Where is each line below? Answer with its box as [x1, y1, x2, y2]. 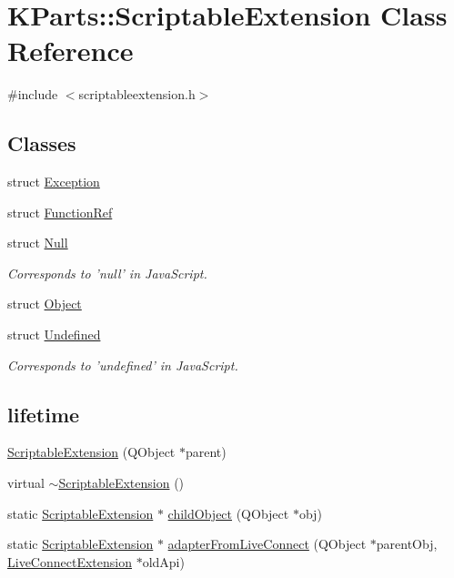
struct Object [7, 294, 82, 313]
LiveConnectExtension [7, 552, 132, 571]
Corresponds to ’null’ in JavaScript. [7, 263, 207, 282]
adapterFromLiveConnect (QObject [167, 534, 367, 553]
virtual [7, 473, 45, 492]
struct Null [7, 233, 68, 252]
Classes [7, 129, 76, 157]
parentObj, [376, 534, 438, 553]
